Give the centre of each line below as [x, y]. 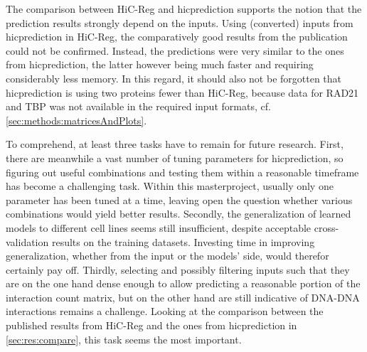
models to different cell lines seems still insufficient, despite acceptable [159, 227]
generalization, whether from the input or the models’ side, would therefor [167, 256]
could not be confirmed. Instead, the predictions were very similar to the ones [175, 50]
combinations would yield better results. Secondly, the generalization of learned [179, 214]
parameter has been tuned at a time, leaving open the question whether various [179, 199]
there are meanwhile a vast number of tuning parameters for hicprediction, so [175, 158]
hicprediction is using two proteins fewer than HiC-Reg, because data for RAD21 [182, 92]
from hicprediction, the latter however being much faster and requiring [160, 64]
